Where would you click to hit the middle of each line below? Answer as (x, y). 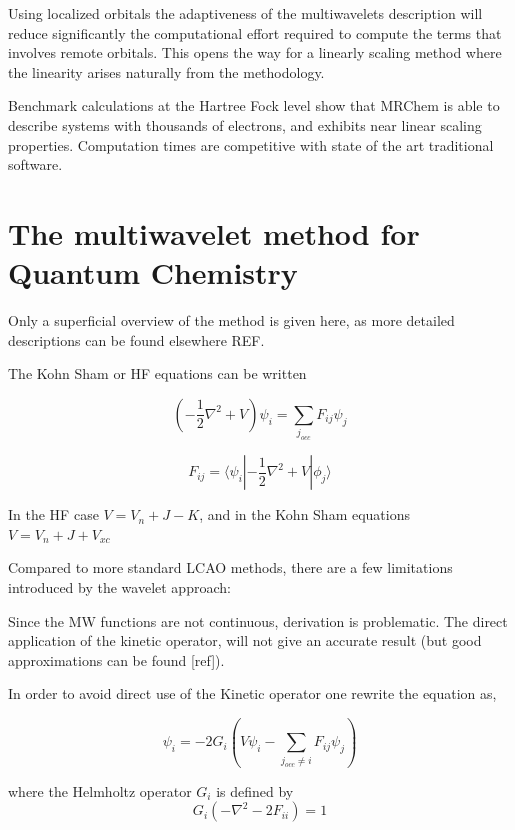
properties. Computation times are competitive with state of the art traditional (251, 144)
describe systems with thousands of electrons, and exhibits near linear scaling (245, 124)
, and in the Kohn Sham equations (305, 514)
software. (35, 164)
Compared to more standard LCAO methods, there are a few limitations (230, 567)
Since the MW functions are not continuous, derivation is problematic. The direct (258, 620)
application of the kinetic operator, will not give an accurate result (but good (245, 640)
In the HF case (53, 514)
